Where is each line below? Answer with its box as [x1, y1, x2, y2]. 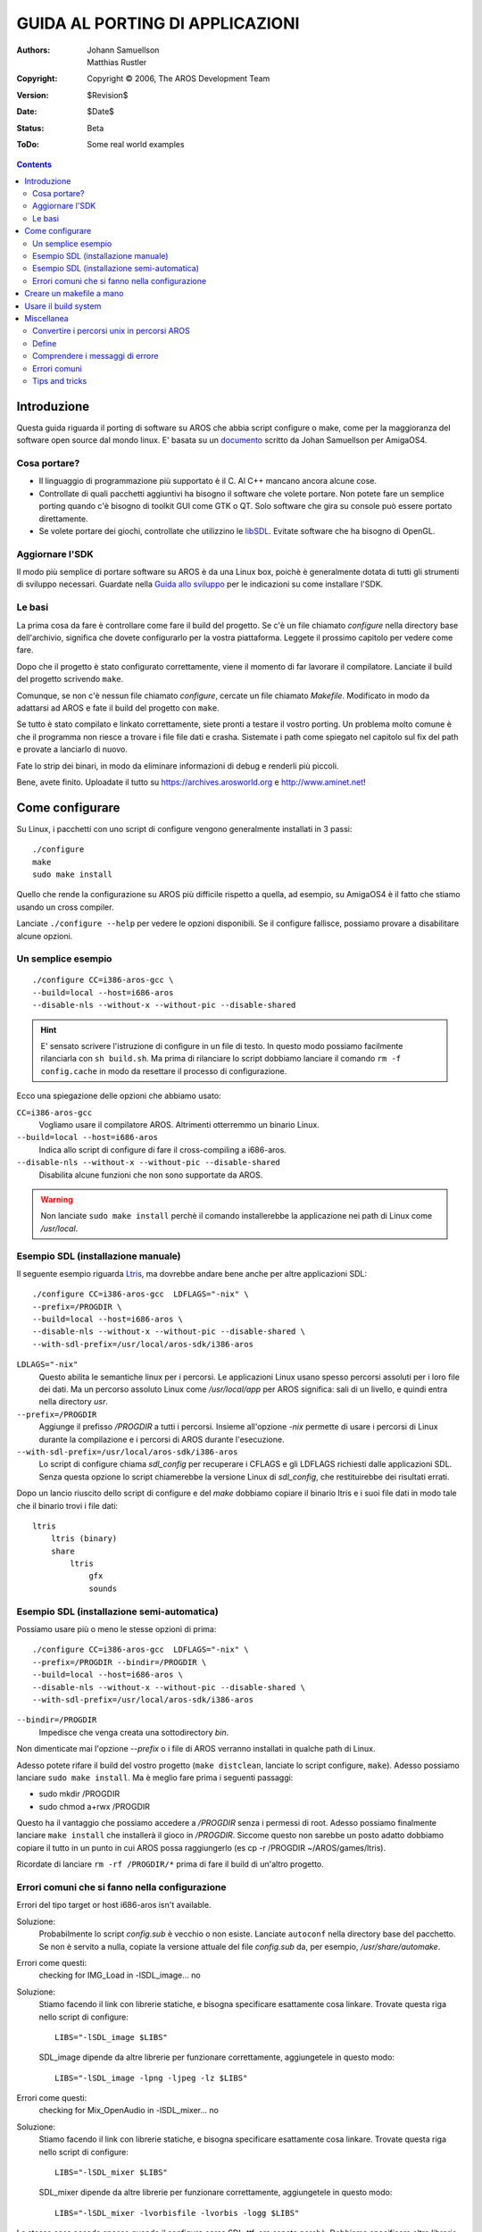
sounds [88, 1583, 118, 1594]
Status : [16, 122, 45, 133]
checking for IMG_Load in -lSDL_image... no [38, 1970, 201, 1981]
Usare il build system [24, 300, 102, 312]
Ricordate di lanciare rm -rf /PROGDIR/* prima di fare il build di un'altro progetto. [16, 1859, 325, 1870]
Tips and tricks [32, 375, 87, 386]
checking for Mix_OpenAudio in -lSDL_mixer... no [38, 2105, 219, 2116]
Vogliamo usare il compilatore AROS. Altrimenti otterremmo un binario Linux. [38, 1120, 320, 1129]
